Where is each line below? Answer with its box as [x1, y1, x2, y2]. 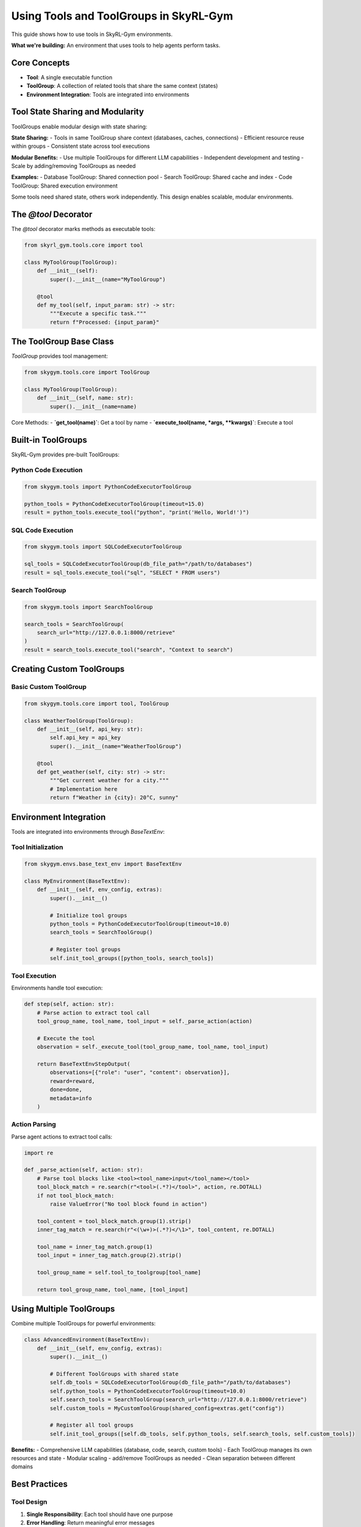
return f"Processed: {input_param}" [49, 318, 160, 326]
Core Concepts [11, 57, 70, 68]
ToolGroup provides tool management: [11, 352, 108, 360]
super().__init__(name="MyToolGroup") [49, 275, 166, 283]
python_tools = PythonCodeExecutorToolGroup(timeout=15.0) [24, 500, 204, 507]
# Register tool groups [49, 946, 121, 953]
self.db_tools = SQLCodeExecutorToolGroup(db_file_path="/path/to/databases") [49, 1379, 291, 1386]
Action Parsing [11, 1120, 56, 1129]
